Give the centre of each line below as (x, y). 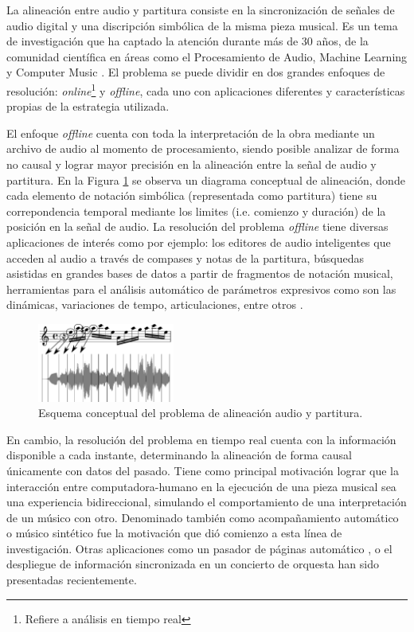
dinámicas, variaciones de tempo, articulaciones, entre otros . (155, 304)
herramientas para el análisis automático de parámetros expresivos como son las (201, 289)
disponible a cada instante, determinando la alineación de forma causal (179, 455)
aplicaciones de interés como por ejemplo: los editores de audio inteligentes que (199, 242)
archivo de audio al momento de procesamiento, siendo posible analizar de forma (203, 148)
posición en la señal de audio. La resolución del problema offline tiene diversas (197, 226)
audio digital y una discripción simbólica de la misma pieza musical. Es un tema (202, 25)
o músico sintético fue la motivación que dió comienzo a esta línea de (174, 533)
